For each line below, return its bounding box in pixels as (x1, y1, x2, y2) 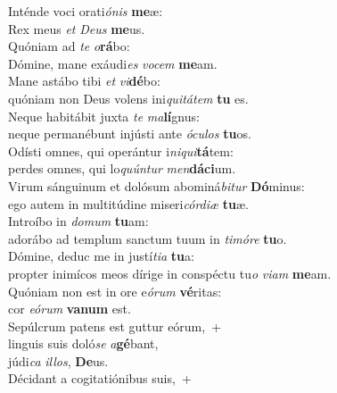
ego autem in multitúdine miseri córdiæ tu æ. (8, 194, 249, 213)
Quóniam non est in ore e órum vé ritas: (8, 281, 222, 300)
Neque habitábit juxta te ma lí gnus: (8, 106, 200, 125)
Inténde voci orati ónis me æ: (8, 2, 163, 20)
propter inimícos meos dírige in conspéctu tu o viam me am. (8, 263, 332, 282)
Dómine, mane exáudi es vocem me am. (8, 54, 218, 72)
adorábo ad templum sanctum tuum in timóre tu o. (8, 229, 287, 247)
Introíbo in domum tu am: (8, 212, 149, 230)
